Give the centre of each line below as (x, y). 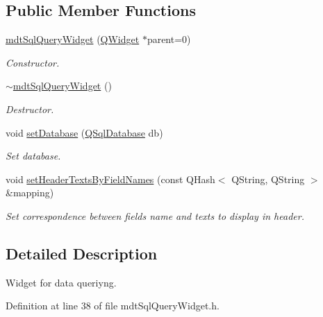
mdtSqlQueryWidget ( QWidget (73, 39)
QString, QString (268, 179)
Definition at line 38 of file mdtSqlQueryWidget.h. (113, 306)
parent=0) (169, 39)
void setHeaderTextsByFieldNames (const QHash (110, 179)
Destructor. (30, 109)
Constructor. (33, 62)
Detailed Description (82, 253)
